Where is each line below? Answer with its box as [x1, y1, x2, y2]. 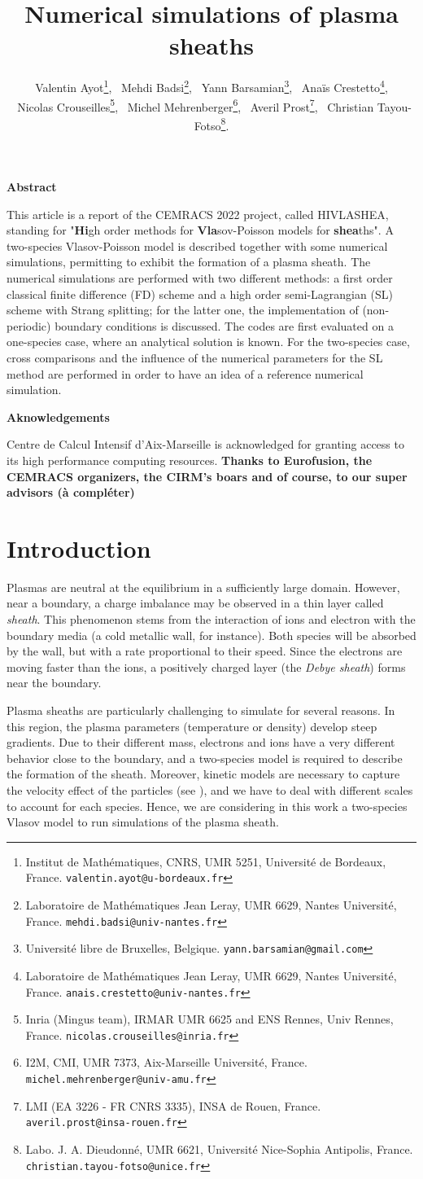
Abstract [7, 178, 57, 195]
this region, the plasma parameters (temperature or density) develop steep [7, 717, 377, 734]
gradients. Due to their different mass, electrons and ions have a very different [7, 734, 395, 751]
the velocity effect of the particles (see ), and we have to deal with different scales [7, 782, 413, 798]
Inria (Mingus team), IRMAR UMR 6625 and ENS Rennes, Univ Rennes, [25, 1010, 394, 1028]
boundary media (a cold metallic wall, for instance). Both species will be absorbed [7, 626, 416, 643]
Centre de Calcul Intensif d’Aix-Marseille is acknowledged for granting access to [7, 436, 404, 453]
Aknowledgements [7, 408, 110, 425]
